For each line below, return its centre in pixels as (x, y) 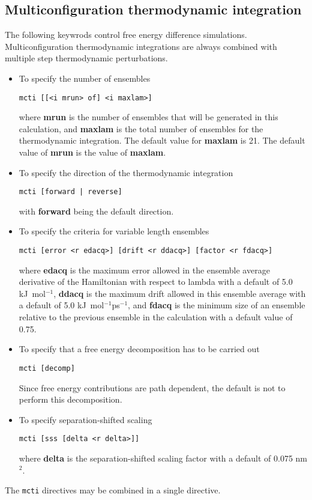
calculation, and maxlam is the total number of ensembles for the (141, 128)
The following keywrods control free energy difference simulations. (126, 35)
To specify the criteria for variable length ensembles (114, 231)
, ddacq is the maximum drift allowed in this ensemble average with (180, 293)
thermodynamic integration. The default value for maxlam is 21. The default (162, 140)
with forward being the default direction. (96, 211)
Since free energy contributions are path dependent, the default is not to (152, 387)
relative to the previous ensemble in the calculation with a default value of (156, 317)
